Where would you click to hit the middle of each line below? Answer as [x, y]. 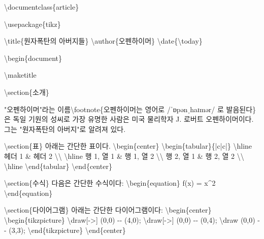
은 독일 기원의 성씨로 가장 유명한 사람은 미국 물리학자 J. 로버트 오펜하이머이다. [129, 119]
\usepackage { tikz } [32, 24]
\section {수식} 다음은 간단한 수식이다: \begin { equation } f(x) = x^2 [110, 183]
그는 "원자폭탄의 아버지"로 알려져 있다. [65, 129]
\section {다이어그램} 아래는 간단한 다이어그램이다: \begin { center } [108, 210]
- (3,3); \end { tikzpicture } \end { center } [65, 230]
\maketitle [20, 75]
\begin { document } [33, 58]
